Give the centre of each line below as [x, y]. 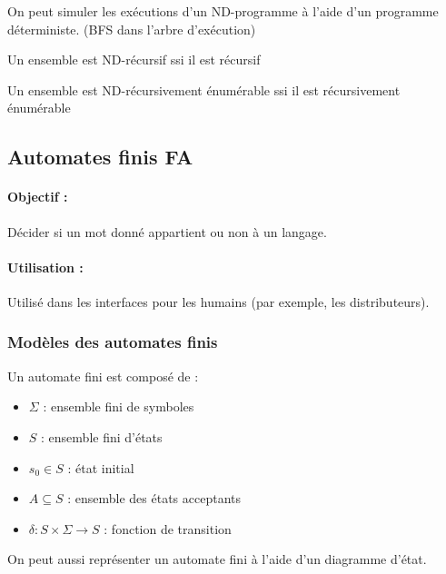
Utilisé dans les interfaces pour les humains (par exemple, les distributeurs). [218, 301]
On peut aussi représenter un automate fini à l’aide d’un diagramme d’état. [217, 559]
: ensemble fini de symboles [119, 406]
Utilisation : [45, 267]
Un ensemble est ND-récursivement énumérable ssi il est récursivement [204, 89]
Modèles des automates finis [113, 342]
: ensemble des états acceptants [154, 498]
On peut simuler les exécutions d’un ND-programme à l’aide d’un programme [223, 11]
